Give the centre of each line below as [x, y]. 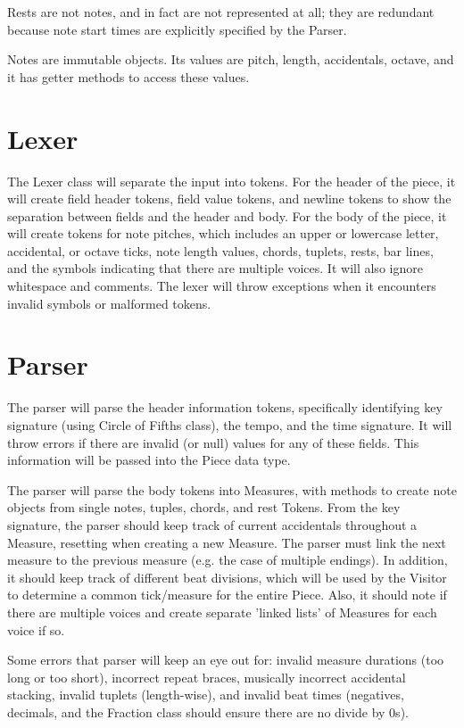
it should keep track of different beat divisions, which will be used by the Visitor [227, 577]
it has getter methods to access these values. [128, 76]
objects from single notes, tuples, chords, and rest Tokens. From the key [204, 507]
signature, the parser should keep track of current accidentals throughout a [212, 524]
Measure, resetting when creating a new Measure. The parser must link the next [227, 542]
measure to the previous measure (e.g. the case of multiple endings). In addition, [228, 560]
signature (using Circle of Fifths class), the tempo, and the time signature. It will [230, 424]
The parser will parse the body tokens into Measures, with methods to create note [232, 489]
